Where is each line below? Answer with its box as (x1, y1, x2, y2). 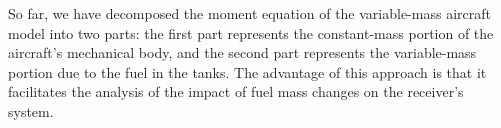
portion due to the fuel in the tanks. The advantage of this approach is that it (8, 61, 487, 82)
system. (8, 100, 54, 121)
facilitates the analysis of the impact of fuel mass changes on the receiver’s (8, 81, 464, 102)
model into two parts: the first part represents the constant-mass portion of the (8, 22, 494, 43)
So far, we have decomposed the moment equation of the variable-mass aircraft (8, 3, 491, 23)
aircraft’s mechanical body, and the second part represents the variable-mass (8, 42, 477, 63)
